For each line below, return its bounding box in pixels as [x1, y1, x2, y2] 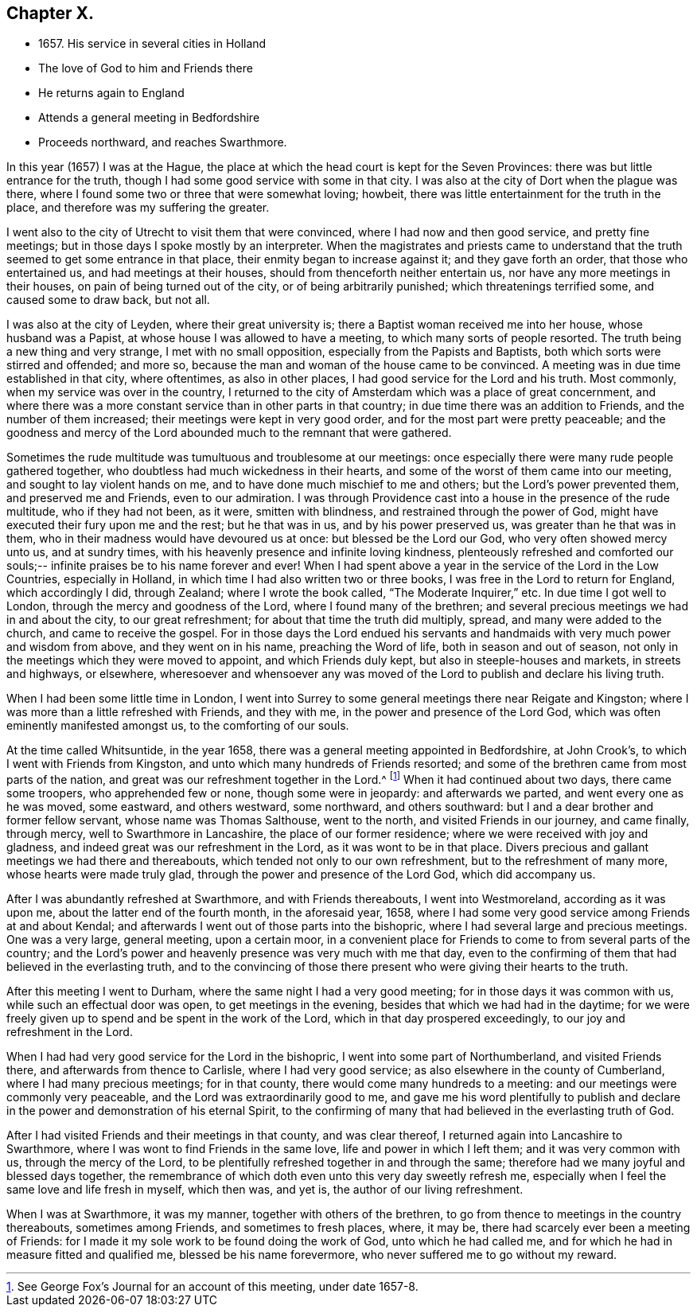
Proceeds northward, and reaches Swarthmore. [38, 135, 287, 150]
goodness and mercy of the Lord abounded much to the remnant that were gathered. [6, 426, 452, 440]
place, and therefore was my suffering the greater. [6, 201, 270, 215]
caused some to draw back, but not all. [6, 293, 210, 307]
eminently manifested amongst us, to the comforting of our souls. [6, 719, 349, 733]
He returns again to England [38, 86, 185, 100]
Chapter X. [6, 3, 95, 23]
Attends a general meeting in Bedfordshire [38, 111, 260, 125]
